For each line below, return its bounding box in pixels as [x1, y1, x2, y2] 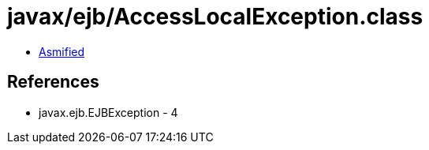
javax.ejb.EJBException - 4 [39, 105, 178, 119]
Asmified [39, 44, 85, 58]
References [7, 72, 99, 92]
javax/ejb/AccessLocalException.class [7, 3, 423, 30]
